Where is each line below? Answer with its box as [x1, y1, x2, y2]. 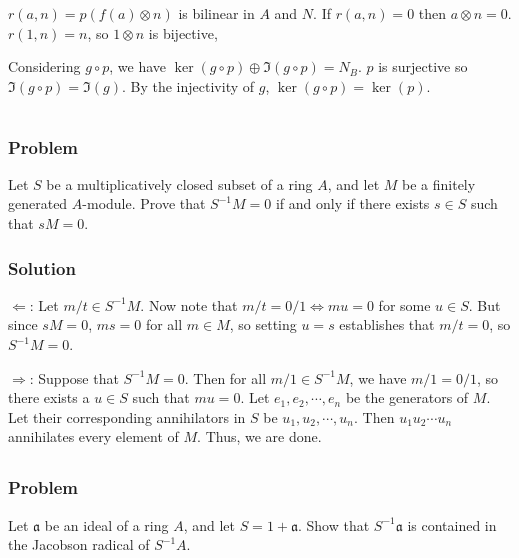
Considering [8, 56, 81, 77]
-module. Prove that [82, 193, 206, 214]
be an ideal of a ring [44, 514, 169, 535]
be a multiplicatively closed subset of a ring [46, 173, 313, 194]
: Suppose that [29, 367, 119, 388]
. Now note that [140, 294, 238, 315]
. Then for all [184, 367, 267, 388]
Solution [8, 255, 76, 280]
